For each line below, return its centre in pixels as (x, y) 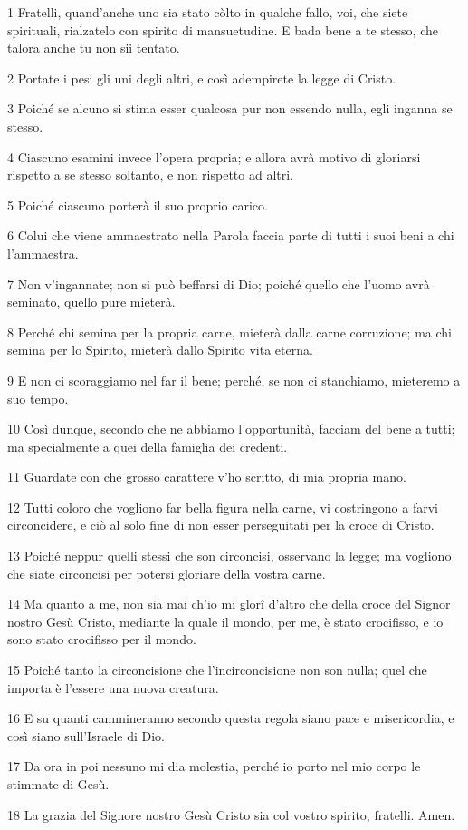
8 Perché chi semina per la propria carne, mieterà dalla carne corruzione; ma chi (229, 332)
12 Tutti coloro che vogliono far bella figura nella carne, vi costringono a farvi (223, 507)
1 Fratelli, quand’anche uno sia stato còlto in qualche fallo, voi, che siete (208, 12)
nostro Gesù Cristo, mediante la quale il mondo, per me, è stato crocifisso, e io (225, 621)
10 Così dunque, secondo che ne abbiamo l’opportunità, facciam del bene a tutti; (231, 429)
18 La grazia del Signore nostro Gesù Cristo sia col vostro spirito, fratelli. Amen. (231, 814)
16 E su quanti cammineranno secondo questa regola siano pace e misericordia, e (231, 718)
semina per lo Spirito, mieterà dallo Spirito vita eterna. (160, 350)
